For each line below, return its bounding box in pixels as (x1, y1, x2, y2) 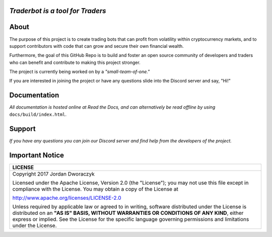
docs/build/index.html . (9, 111, 67, 117)
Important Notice (9, 151, 64, 160)
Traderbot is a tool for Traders (9, 7, 106, 15)
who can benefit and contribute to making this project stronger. (9, 59, 141, 65)
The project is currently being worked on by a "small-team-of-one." (9, 68, 150, 75)
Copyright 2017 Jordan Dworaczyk (12, 170, 95, 177)
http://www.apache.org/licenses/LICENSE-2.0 (12, 194, 121, 201)
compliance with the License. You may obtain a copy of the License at (12, 185, 178, 192)
